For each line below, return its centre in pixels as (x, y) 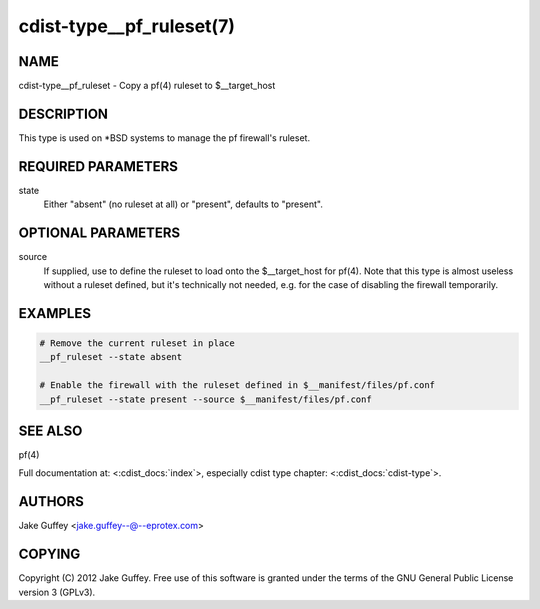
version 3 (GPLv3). (57, 592)
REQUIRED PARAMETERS (98, 166)
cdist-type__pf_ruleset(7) (126, 26)
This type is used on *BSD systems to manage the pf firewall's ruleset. (164, 137)
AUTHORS (51, 501)
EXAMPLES (55, 313)
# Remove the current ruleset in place (137, 343)
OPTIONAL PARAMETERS (99, 233)
